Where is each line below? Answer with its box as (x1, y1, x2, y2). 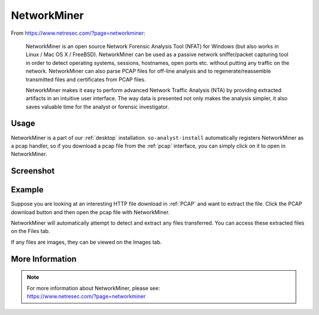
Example (11, 185, 44, 195)
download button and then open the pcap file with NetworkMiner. (11, 208, 170, 215)
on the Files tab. (11, 228, 50, 235)
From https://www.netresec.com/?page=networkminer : (11, 29, 146, 37)
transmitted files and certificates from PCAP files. (25, 76, 146, 83)
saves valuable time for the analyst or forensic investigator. (25, 103, 170, 110)
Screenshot (11, 166, 55, 176)
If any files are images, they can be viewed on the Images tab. (11, 238, 162, 245)
